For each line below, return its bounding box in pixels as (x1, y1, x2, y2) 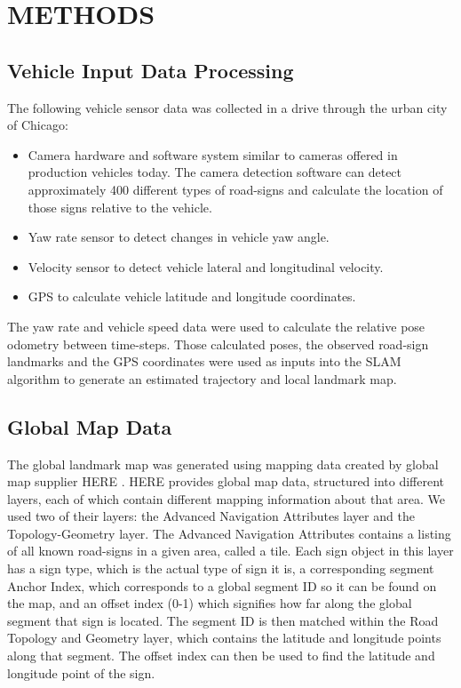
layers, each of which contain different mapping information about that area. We (7, 489, 445, 508)
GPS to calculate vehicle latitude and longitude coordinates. (28, 287, 356, 306)
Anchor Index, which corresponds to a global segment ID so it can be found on (7, 576, 437, 595)
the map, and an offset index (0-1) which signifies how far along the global (7, 594, 412, 612)
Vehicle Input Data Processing (7, 56, 294, 84)
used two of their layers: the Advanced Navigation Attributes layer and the (7, 507, 415, 525)
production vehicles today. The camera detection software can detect (28, 163, 402, 181)
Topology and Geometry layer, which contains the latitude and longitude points (7, 628, 441, 647)
